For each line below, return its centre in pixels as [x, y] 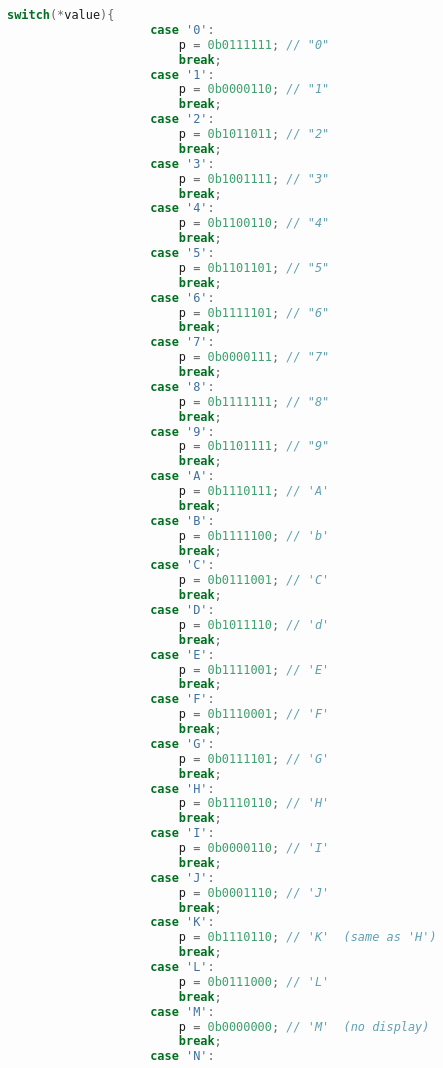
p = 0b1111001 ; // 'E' [254, 669]
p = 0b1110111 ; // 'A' [254, 491]
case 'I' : [182, 833]
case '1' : [182, 74]
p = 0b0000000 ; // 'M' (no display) [304, 1026]
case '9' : [182, 431]
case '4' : [182, 208]
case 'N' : [182, 1056]
